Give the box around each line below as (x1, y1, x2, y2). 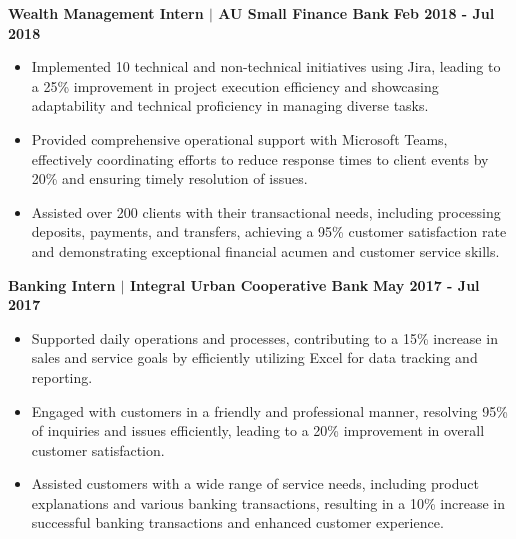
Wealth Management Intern (8, 3, 204, 23)
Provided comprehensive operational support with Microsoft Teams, (31, 128, 448, 149)
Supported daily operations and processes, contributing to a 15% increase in (31, 327, 498, 348)
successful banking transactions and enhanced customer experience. (31, 512, 444, 533)
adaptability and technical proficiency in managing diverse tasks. (31, 95, 429, 116)
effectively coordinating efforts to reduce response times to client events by (31, 148, 489, 169)
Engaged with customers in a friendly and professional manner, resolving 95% (31, 400, 508, 421)
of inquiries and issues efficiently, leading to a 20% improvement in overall (31, 420, 485, 441)
